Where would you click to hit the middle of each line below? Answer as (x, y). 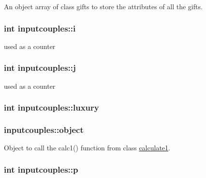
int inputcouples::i (40, 28)
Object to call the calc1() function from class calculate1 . (87, 148)
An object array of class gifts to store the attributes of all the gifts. (103, 6)
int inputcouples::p (41, 169)
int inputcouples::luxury (51, 107)
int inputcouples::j (40, 68)
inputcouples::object (44, 129)
